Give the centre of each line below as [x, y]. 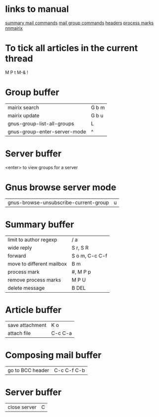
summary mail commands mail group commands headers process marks [79, 23]
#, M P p [81, 272]
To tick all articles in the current [71, 48]
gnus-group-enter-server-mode [47, 131]
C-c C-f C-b [69, 370]
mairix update [24, 115]
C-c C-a [62, 333]
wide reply [20, 248]
